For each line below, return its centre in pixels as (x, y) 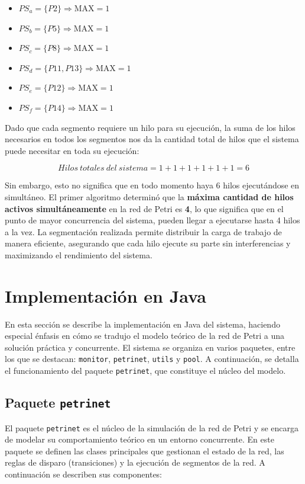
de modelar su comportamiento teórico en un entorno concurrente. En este (139, 439)
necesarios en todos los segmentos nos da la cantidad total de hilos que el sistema (152, 139)
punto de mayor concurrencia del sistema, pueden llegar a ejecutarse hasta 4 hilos (152, 220)
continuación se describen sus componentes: (84, 474)
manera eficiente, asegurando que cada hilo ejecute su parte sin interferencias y (148, 243)
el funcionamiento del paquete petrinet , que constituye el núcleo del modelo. (145, 371)
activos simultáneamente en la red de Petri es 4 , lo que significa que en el (144, 208)
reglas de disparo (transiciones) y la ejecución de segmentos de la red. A (135, 462)
